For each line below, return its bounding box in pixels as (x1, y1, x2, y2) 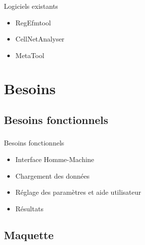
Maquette (4, 227, 54, 242)
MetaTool (15, 50, 44, 60)
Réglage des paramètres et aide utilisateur (15, 187, 141, 197)
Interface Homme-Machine (15, 154, 94, 164)
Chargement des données (15, 170, 90, 181)
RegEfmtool (15, 17, 51, 27)
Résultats (15, 203, 43, 213)
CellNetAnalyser (15, 34, 64, 44)
